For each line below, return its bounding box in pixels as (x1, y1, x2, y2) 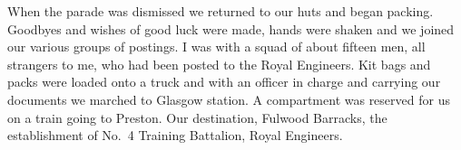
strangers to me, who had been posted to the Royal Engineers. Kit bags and (7, 54, 431, 73)
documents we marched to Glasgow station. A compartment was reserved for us (7, 89, 450, 108)
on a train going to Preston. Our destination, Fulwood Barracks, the (7, 108, 387, 127)
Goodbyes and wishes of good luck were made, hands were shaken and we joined (7, 19, 455, 38)
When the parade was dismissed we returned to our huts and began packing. (7, 2, 434, 20)
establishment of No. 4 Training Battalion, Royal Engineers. (7, 126, 343, 145)
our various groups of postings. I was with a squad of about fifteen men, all (7, 37, 426, 56)
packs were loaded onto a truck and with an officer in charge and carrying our (7, 72, 441, 91)
